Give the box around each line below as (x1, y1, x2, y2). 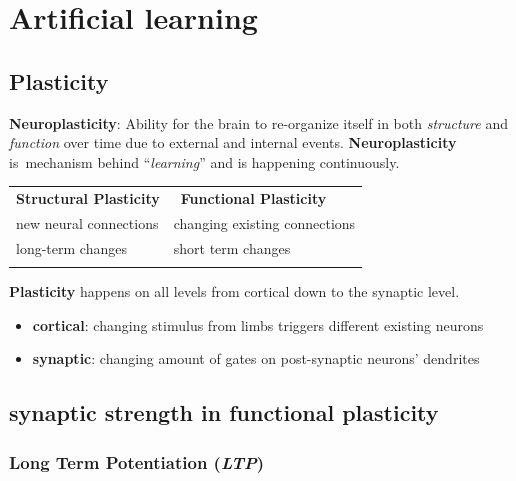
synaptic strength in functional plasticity (9, 397, 439, 428)
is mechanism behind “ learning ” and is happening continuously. (9, 151, 400, 172)
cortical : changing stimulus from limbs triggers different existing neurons (32, 314, 484, 335)
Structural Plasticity (16, 188, 160, 209)
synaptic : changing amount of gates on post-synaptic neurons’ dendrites (32, 348, 480, 369)
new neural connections (16, 212, 159, 233)
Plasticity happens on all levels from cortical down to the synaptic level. (9, 281, 460, 302)
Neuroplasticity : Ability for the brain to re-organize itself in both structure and (9, 112, 508, 133)
